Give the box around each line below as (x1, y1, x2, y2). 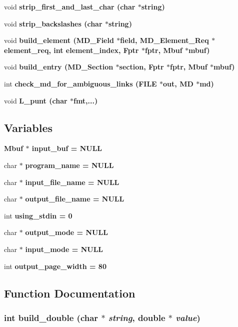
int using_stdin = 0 (4, 210, 72, 220)
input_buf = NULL (31, 143, 102, 153)
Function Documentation (4, 285, 135, 300)
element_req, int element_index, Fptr (4, 44, 139, 55)
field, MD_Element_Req (120, 35, 209, 45)
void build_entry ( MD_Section (4, 61, 113, 72)
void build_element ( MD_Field (4, 35, 114, 45)
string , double (108, 311, 165, 323)
